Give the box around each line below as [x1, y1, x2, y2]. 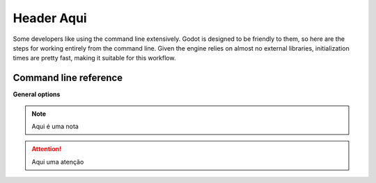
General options [13, 90, 61, 98]
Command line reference [13, 72, 123, 84]
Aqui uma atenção [31, 157, 84, 166]
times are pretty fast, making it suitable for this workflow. [13, 54, 176, 62]
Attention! [31, 145, 62, 153]
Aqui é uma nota [31, 122, 79, 131]
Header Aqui [13, 10, 87, 26]
